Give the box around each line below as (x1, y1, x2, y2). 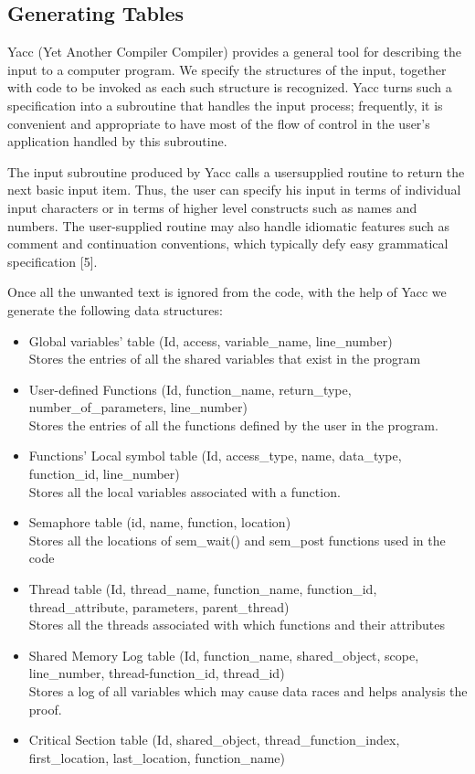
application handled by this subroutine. (7, 132, 227, 151)
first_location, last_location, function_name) (28, 747, 286, 767)
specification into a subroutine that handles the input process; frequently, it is (7, 95, 443, 114)
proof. (28, 699, 62, 718)
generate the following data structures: (7, 300, 223, 319)
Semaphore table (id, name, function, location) (28, 513, 291, 532)
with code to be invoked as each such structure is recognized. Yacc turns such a (7, 78, 452, 97)
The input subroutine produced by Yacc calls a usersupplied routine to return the (7, 162, 465, 181)
